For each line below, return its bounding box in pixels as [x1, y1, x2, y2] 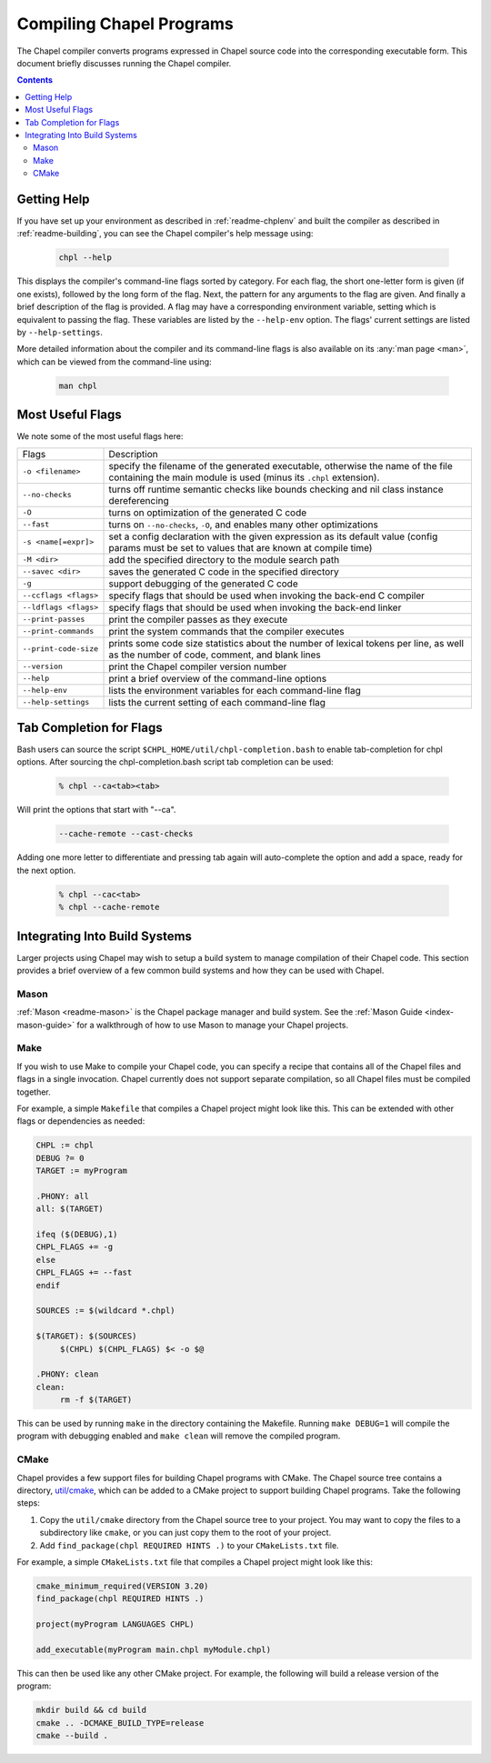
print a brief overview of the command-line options [108, 672, 327, 685]
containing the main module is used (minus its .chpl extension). [108, 471, 380, 484]
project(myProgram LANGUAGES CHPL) [35, 1619, 195, 1629]
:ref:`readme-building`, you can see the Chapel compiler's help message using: [16, 228, 314, 239]
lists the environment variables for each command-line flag [108, 684, 361, 696]
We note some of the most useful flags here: [16, 431, 184, 442]
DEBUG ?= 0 [35, 1153, 85, 1163]
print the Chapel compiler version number [108, 660, 287, 673]
